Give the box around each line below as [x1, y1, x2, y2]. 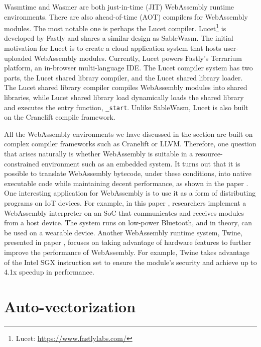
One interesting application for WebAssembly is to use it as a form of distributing [4, 188, 256, 198]
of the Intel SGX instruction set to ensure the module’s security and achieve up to [4, 256, 257, 267]
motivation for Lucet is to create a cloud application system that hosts [4, 43, 221, 53]
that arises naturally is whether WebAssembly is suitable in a [4, 148, 193, 159]
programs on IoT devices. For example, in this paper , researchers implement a [4, 198, 246, 208]
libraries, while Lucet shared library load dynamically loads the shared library [4, 92, 244, 102]
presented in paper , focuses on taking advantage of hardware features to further [4, 237, 251, 247]
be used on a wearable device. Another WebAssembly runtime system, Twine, [4, 227, 242, 237]
